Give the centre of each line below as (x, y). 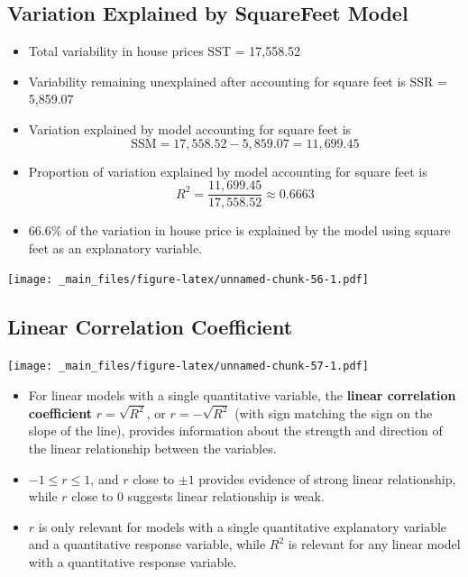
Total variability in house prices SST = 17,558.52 (165, 51)
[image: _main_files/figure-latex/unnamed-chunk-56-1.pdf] (188, 280)
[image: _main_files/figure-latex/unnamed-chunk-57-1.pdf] (188, 366)
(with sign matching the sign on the (334, 412)
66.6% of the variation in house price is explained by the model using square (239, 230)
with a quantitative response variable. (133, 561)
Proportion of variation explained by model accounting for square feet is (228, 171)
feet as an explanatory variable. (115, 247)
